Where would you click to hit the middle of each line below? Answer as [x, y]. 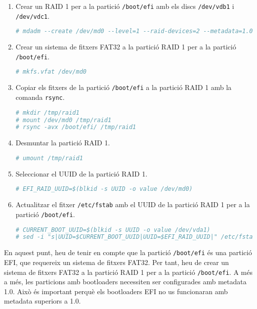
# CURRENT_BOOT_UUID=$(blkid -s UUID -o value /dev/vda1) [113, 230]
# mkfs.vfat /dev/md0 [51, 72]
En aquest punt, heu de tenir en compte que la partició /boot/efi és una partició [128, 252]
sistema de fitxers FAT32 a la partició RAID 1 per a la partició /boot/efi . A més [128, 272]
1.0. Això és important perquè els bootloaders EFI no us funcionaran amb [116, 291]
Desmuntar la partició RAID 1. [63, 143]
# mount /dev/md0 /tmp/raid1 [64, 120]
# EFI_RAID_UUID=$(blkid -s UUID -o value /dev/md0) [104, 189]
